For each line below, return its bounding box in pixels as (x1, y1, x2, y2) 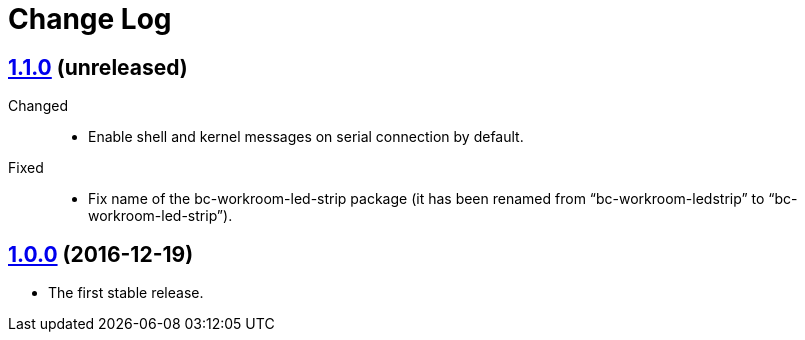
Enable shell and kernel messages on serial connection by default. (88, 128, 524, 146)
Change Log (8, 2, 172, 36)
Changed (8, 97, 68, 115)
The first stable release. (48, 284, 204, 302)
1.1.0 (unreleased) (8, 54, 188, 80)
